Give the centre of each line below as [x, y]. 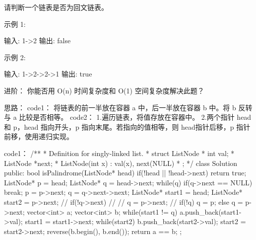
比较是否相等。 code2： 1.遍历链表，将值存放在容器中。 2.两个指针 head [135, 117]
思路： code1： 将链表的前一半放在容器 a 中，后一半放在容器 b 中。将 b [120, 107]
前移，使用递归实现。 [39, 136]
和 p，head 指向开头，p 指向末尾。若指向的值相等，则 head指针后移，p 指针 [127, 126]
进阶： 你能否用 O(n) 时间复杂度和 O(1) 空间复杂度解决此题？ [104, 90]
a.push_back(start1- [211, 211]
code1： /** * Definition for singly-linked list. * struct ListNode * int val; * [119, 153]
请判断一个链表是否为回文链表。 [56, 7]
